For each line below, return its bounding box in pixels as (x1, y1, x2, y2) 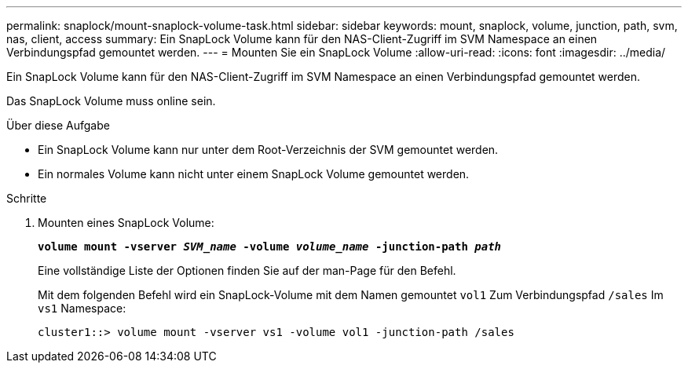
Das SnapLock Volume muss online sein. (6, 94, 216, 108)
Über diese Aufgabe (6, 119, 110, 132)
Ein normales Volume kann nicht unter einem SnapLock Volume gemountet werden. (38, 167, 470, 181)
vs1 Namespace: (38, 301, 126, 315)
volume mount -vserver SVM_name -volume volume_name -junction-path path (38, 240, 502, 253)
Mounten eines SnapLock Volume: (38, 216, 214, 229)
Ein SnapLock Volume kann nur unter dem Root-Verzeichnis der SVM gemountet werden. (38, 143, 499, 156)
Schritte (6, 192, 47, 205)
